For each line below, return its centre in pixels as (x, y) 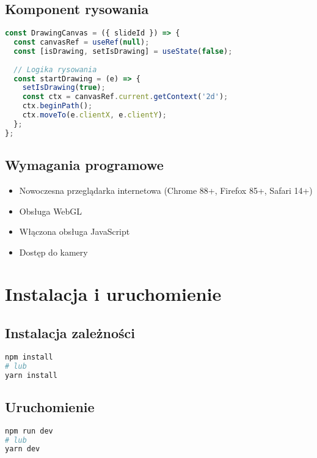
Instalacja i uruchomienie (113, 294)
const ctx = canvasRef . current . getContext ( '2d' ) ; (125, 97)
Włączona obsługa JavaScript (75, 231)
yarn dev (23, 449)
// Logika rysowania (55, 69)
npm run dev (29, 431)
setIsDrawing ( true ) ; (64, 88)
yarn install (31, 375)
